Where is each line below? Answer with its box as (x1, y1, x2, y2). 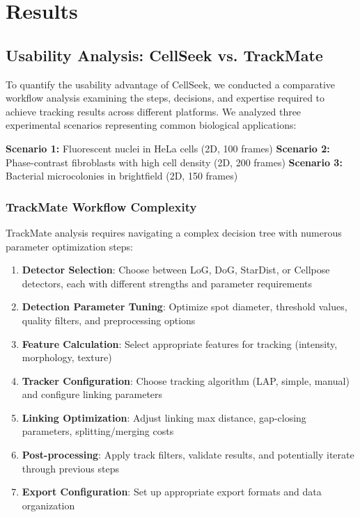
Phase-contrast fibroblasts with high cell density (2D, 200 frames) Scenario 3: (6, 154, 343, 169)
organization (22, 498, 75, 512)
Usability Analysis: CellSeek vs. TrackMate (6, 44, 323, 65)
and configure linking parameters (22, 387, 163, 401)
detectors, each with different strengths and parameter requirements (22, 276, 313, 290)
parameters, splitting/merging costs (22, 424, 174, 438)
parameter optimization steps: (6, 239, 134, 253)
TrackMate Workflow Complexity (6, 198, 197, 215)
